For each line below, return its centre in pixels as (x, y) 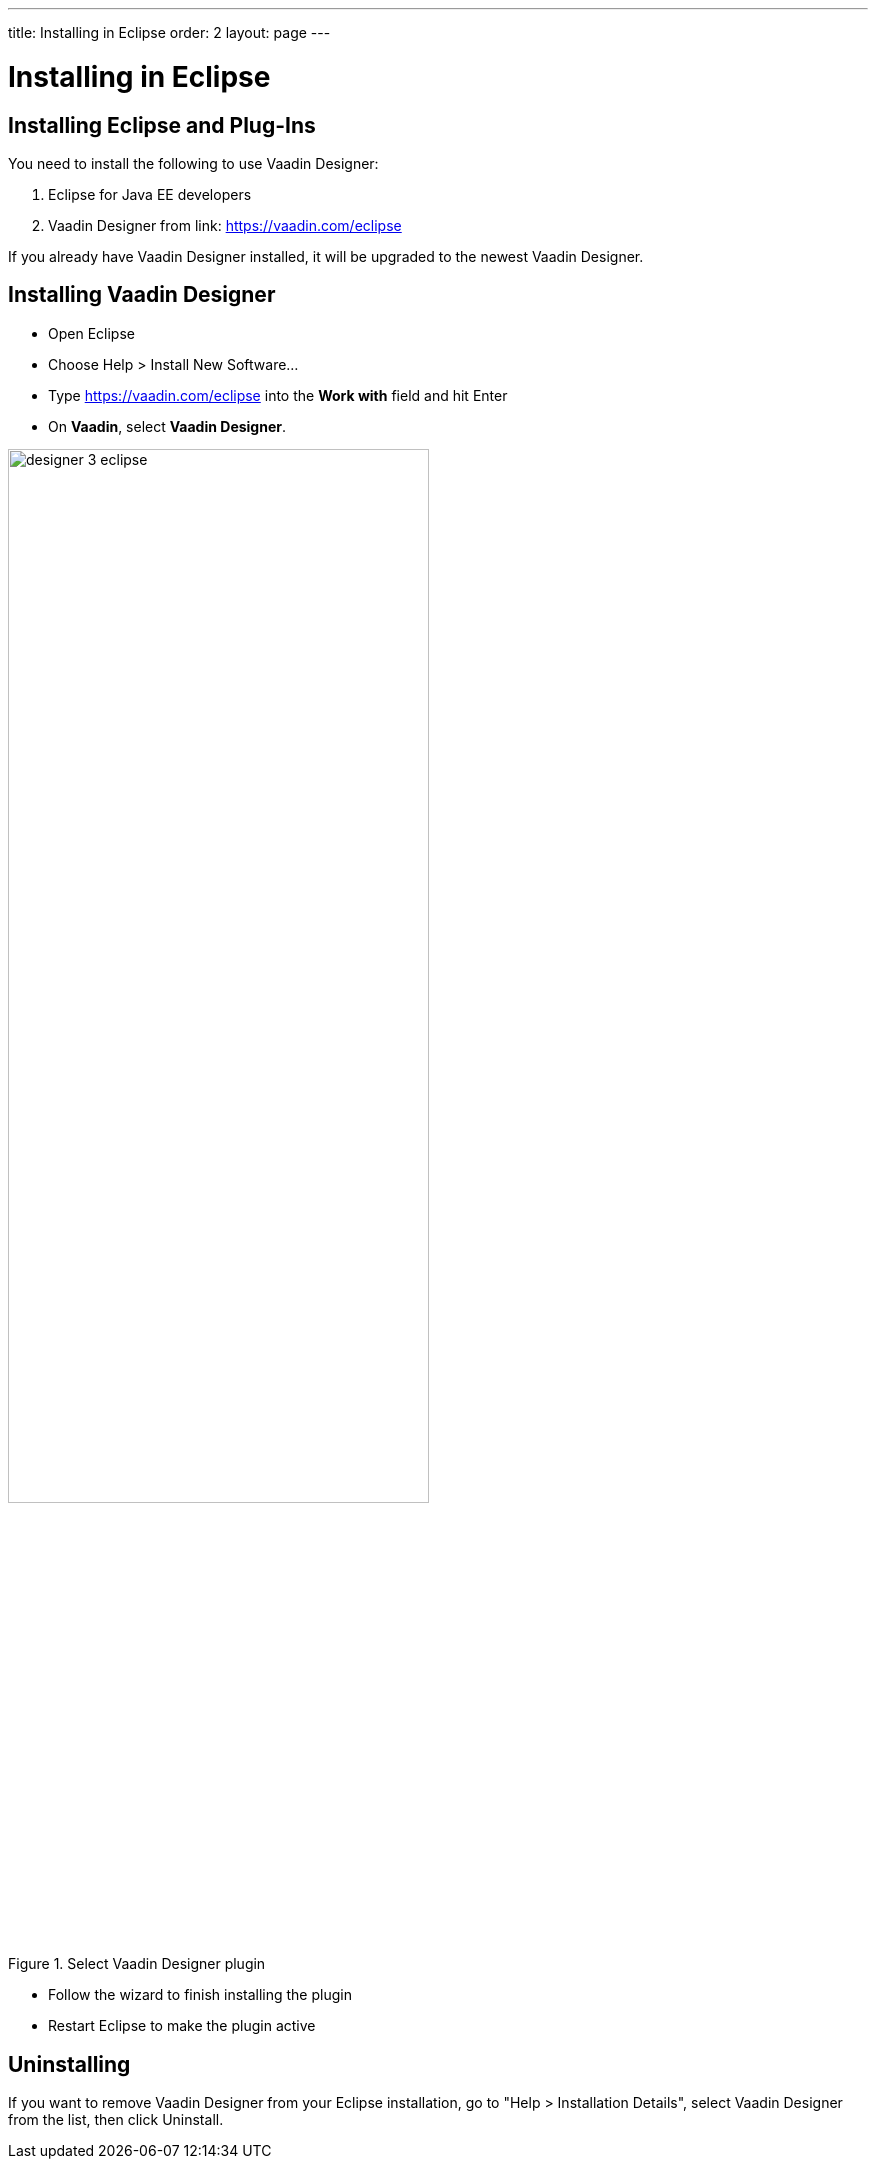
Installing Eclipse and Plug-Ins (162, 125)
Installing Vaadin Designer (142, 295)
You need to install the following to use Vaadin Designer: (193, 163)
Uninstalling (69, 2064)
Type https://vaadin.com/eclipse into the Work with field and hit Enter (278, 395)
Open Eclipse (91, 333)
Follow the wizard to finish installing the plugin (200, 1995)
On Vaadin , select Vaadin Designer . (167, 426)
